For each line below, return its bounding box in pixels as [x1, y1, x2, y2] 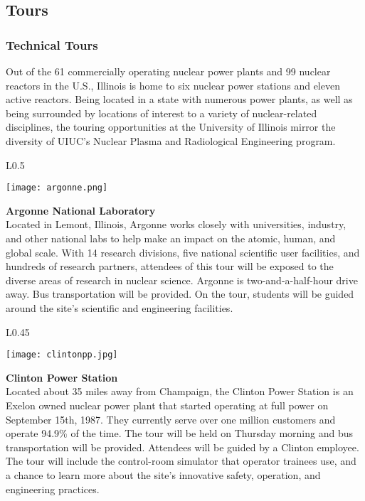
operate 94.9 [6, 426, 60, 441]
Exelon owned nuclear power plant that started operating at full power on [6, 398, 329, 412]
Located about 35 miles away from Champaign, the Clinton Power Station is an [6, 384, 354, 399]
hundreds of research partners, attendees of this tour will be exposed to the [6, 259, 334, 274]
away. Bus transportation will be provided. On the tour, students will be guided [6, 286, 354, 301]
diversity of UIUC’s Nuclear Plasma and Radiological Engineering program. [6, 133, 336, 148]
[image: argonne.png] [6, 183, 108, 193]
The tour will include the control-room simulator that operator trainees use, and [6, 453, 356, 468]
